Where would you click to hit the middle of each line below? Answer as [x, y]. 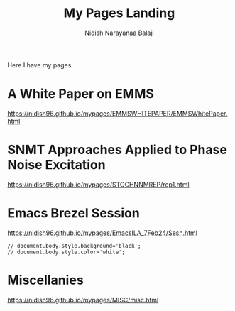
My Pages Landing [119, 13]
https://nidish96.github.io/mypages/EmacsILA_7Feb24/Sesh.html [102, 233]
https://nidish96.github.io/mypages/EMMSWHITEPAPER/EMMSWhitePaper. [117, 113]
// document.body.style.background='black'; [74, 246]
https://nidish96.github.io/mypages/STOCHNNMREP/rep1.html [98, 184]
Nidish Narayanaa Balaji [119, 33]
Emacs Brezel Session [73, 213]
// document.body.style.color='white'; [66, 252]
